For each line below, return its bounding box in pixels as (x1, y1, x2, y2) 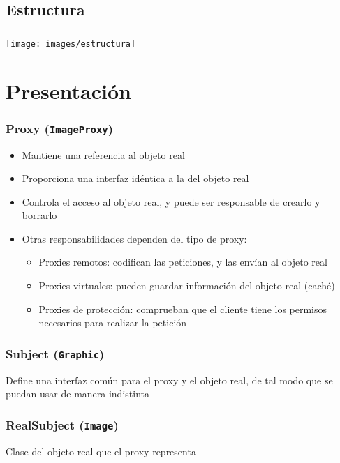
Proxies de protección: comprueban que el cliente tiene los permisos (38, 301, 327, 316)
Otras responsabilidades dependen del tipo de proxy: (22, 231, 247, 245)
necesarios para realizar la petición (38, 315, 187, 330)
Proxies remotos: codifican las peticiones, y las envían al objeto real (38, 255, 327, 269)
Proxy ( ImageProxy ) (6, 119, 113, 137)
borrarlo (22, 208, 57, 222)
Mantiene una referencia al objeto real (22, 147, 185, 162)
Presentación (6, 76, 131, 105)
